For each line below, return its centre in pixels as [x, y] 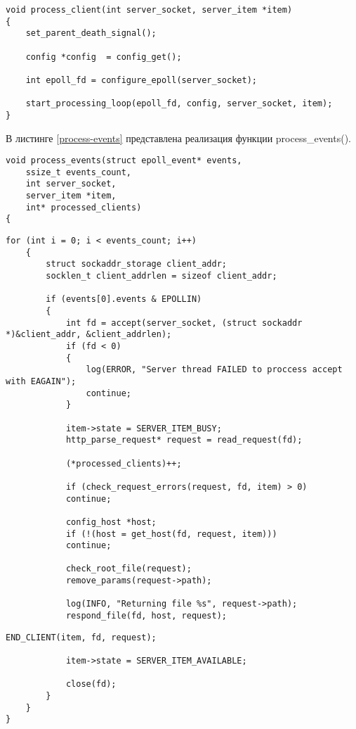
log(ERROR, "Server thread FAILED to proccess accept [214, 370]
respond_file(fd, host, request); [146, 616]
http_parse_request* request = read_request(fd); [184, 440]
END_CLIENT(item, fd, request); [81, 637]
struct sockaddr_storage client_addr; [136, 264]
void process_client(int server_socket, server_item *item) [149, 10]
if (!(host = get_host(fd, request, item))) [171, 534]
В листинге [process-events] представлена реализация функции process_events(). [179, 138]
